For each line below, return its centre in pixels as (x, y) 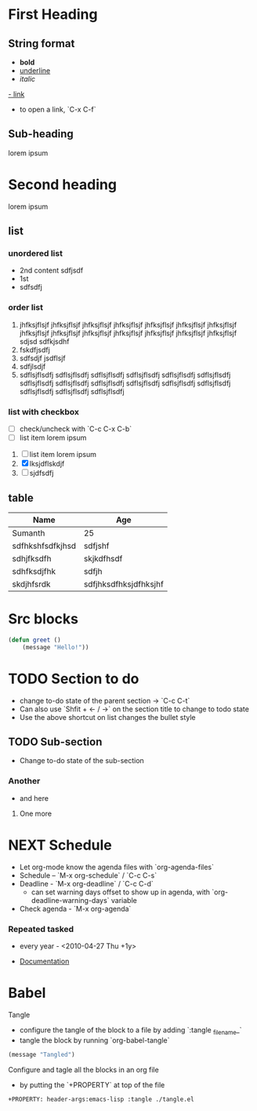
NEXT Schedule (60, 845)
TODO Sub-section (55, 742)
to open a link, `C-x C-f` (58, 109)
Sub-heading (41, 134)
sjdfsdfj (42, 473)
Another (24, 781)
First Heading (53, 15)
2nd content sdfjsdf (51, 270)
